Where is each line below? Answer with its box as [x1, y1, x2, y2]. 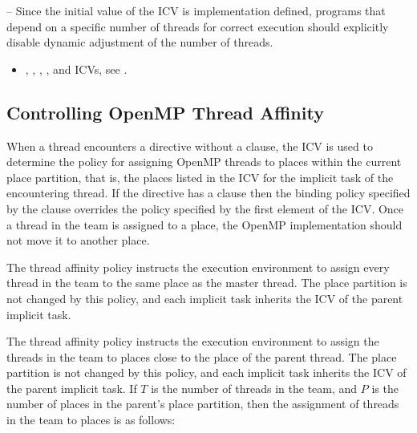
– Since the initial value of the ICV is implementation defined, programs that [6, 2, 386, 18]
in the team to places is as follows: [6, 411, 176, 428]
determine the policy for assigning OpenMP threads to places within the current [6, 153, 402, 170]
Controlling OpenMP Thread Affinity [6, 99, 324, 124]
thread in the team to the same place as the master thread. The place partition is [6, 274, 407, 291]
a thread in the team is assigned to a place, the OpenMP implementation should [6, 216, 403, 233]
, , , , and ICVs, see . [25, 60, 128, 77]
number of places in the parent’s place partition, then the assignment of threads [6, 395, 399, 412]
